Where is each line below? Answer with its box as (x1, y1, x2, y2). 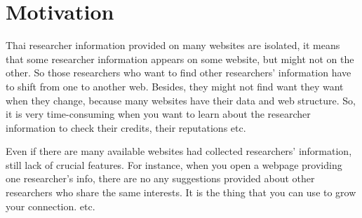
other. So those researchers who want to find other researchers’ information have (6, 65, 351, 80)
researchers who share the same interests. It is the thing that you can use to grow (6, 185, 356, 200)
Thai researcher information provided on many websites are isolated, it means (6, 38, 340, 53)
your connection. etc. (6, 198, 95, 213)
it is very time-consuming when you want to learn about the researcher (6, 107, 311, 121)
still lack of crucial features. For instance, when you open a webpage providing (6, 157, 342, 172)
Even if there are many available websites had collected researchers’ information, (6, 144, 352, 158)
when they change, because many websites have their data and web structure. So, (6, 93, 356, 107)
